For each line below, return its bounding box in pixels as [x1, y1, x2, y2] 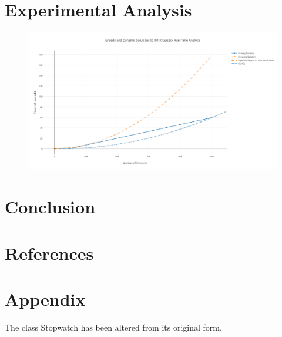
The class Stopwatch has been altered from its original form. [5, 321, 222, 333]
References [5, 240, 94, 265]
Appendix [5, 286, 86, 310]
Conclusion [5, 194, 96, 219]
